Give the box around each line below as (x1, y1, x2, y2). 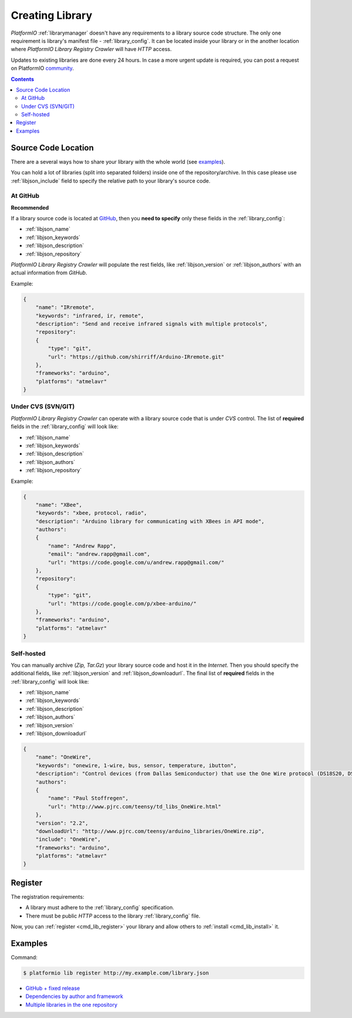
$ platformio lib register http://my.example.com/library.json (23, 970, 209, 976)
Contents (11, 75, 35, 82)
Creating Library (11, 9, 93, 22)
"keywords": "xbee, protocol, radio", (35, 510, 147, 516)
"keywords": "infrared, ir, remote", (35, 312, 144, 319)
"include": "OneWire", (35, 836, 101, 843)
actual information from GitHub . (11, 269, 87, 276)
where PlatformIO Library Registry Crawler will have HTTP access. (11, 46, 172, 53)
